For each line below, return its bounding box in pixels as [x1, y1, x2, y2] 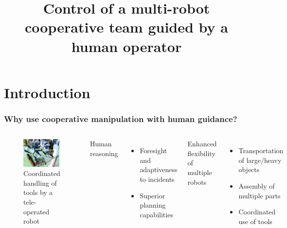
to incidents [140, 174, 175, 184]
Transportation [238, 145, 284, 156]
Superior [140, 190, 165, 200]
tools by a [23, 187, 53, 197]
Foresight [140, 145, 167, 156]
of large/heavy [238, 155, 282, 165]
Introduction [4, 82, 90, 102]
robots [187, 176, 207, 187]
